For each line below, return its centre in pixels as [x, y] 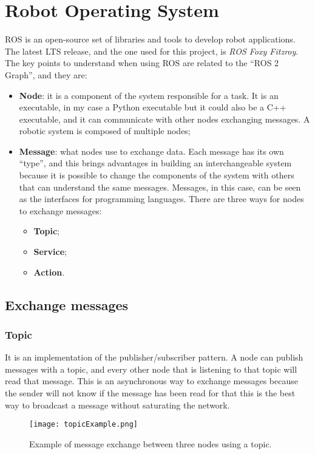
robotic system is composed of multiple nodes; [105, 131]
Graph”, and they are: [46, 74]
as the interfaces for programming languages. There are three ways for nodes [161, 199]
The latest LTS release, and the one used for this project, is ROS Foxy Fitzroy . [152, 51]
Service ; [50, 252]
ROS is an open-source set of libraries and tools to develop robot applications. [150, 39]
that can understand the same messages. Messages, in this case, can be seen [160, 187]
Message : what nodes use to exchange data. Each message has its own [151, 151]
